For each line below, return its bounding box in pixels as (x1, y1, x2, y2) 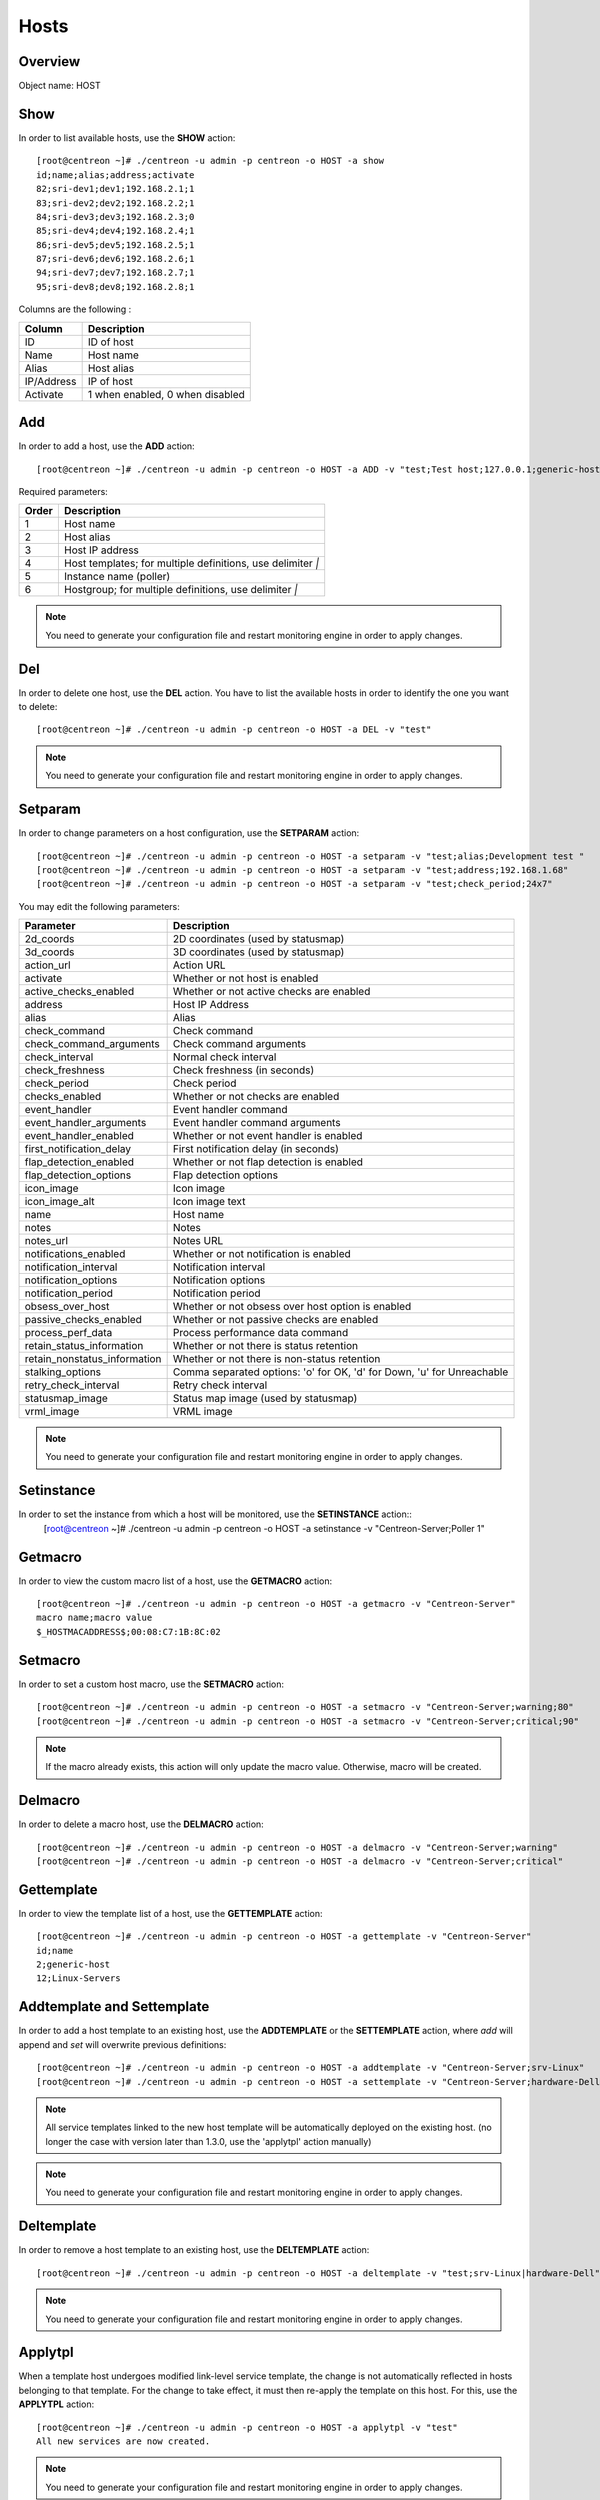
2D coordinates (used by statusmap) (172, 932, 345, 946)
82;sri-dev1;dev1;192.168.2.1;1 (36, 183, 195, 195)
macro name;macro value (36, 1612, 153, 1624)
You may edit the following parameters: (18, 900, 180, 912)
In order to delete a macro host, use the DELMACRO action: (18, 1818, 264, 1830)
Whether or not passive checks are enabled (172, 1313, 379, 1327)
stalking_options (24, 1365, 102, 1379)
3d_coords (24, 945, 75, 959)
